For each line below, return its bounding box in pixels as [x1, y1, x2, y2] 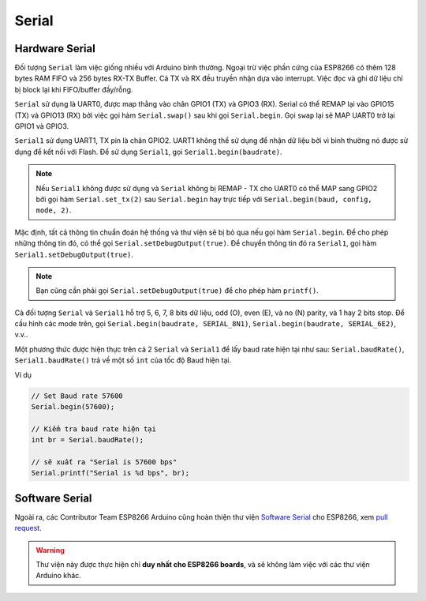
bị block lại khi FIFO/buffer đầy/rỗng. [14, 85, 133, 94]
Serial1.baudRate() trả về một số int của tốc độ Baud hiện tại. [14, 355, 232, 365]
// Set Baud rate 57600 [31, 391, 124, 400]
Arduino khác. [35, 571, 82, 580]
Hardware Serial [14, 42, 96, 55]
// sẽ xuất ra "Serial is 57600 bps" [31, 457, 177, 466]
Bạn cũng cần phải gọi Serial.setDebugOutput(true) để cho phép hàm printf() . [35, 286, 319, 295]
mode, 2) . [35, 205, 72, 215]
